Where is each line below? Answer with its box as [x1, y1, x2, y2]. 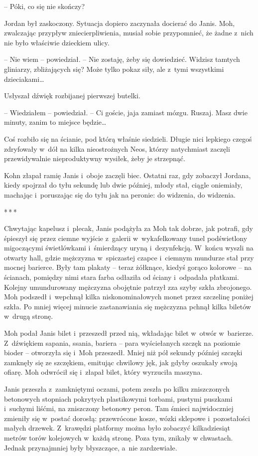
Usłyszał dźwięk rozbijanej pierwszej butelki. [4, 90, 140, 101]
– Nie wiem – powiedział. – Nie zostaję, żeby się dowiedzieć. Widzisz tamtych [4, 54, 240, 64]
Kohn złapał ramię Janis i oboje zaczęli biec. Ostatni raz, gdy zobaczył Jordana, [4, 170, 251, 180]
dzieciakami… [4, 73, 44, 84]
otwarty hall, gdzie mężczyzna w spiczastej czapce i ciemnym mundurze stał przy [4, 252, 254, 262]
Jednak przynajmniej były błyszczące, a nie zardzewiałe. [4, 442, 177, 453]
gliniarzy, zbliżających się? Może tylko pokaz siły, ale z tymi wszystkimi [4, 63, 224, 74]
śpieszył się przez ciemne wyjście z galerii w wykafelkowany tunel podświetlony [4, 232, 248, 243]
